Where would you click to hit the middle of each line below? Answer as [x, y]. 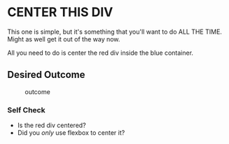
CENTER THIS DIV [60, 12]
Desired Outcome [46, 75]
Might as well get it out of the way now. [64, 39]
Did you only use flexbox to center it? [71, 133]
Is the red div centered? [51, 125]
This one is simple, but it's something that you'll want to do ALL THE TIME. [115, 32]
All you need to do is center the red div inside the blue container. [100, 53]
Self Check [26, 110]
